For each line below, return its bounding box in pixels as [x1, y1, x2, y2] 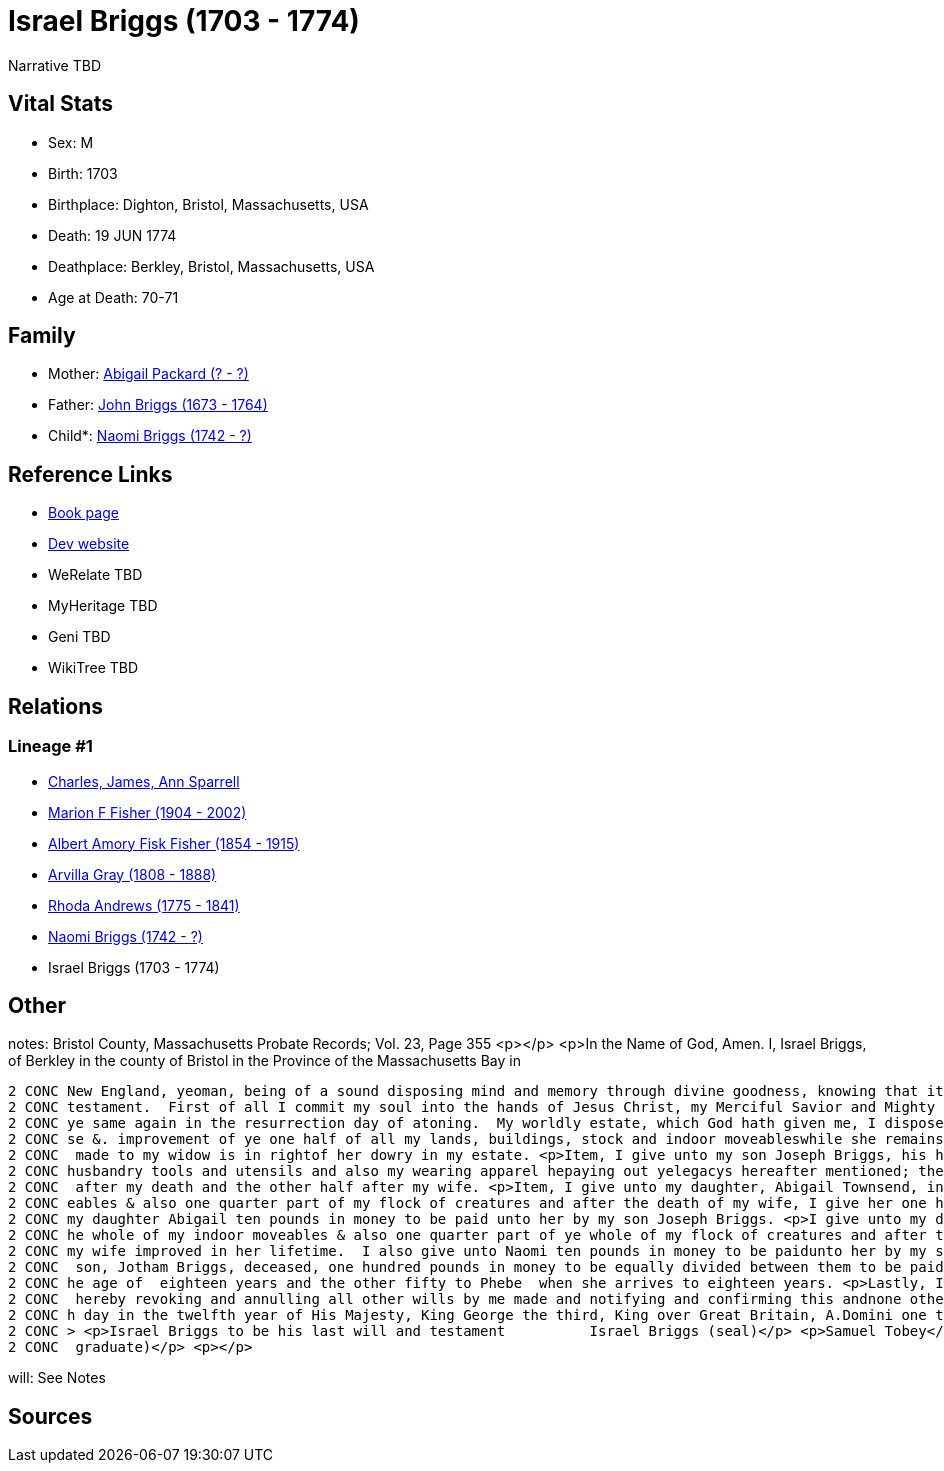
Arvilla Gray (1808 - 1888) [48, 865, 217, 883]
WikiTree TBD [48, 659, 139, 677]
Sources [8, 1403, 93, 1429]
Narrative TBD [8, 56, 101, 74]
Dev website [48, 535, 130, 553]
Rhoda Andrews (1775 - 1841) [48, 896, 240, 914]
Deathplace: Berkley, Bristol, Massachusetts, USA [48, 257, 375, 275]
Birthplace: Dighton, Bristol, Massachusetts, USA [48, 195, 369, 213]
